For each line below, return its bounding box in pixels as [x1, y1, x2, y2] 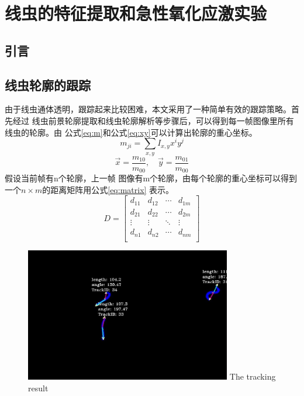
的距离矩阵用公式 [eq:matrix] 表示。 [42, 183, 174, 195]
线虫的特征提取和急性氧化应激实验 [5, 1, 267, 25]
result [28, 381, 49, 394]
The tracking [229, 370, 276, 383]
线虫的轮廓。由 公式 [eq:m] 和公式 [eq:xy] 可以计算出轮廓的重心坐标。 [5, 126, 257, 138]
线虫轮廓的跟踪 [5, 75, 91, 94]
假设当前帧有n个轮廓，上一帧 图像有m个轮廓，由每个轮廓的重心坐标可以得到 [5, 172, 298, 184]
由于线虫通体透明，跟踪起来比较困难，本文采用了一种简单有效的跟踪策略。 [5, 103, 291, 115]
